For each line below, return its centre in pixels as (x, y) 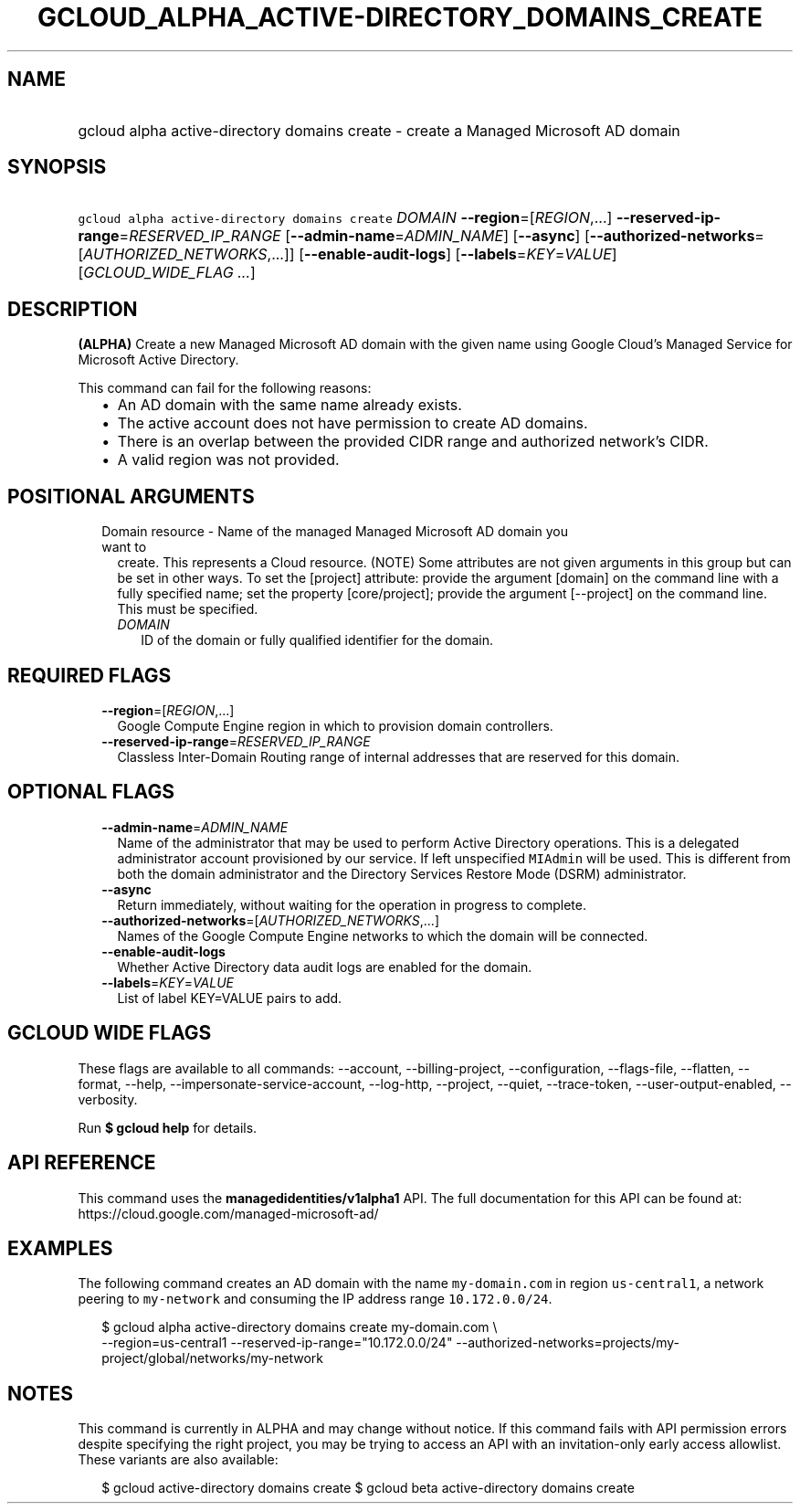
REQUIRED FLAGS (89, 675)
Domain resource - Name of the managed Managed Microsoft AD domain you (335, 532)
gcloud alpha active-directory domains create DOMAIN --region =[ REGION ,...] (345, 218)
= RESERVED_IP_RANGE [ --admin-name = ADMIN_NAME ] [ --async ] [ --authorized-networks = (442, 236)
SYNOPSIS (57, 167)
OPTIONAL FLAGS (91, 792)
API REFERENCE (82, 1163)
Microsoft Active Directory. (158, 360)
